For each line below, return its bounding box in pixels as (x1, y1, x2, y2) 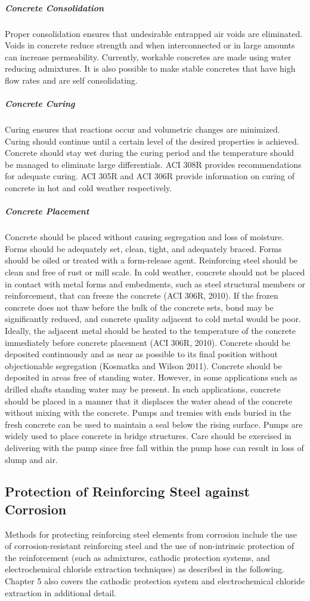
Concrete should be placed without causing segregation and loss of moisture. (5, 231, 284, 243)
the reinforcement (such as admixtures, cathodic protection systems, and (5, 551, 270, 563)
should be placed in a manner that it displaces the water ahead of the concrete (5, 394, 293, 407)
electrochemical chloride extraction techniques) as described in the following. (5, 563, 284, 575)
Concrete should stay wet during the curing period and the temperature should (5, 146, 294, 159)
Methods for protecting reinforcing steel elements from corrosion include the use (5, 528, 297, 540)
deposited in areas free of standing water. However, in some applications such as (5, 371, 297, 384)
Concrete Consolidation (5, 1, 104, 14)
